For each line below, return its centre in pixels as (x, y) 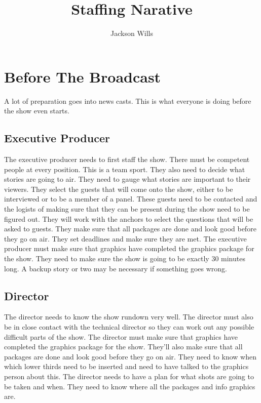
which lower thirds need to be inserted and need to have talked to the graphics (126, 366)
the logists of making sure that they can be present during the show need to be (127, 209)
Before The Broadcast (83, 76)
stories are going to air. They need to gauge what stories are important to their (127, 179)
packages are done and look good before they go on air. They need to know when (130, 356)
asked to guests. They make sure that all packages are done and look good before (130, 229)
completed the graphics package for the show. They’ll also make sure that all (123, 347)
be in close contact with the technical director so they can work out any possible (129, 326)
